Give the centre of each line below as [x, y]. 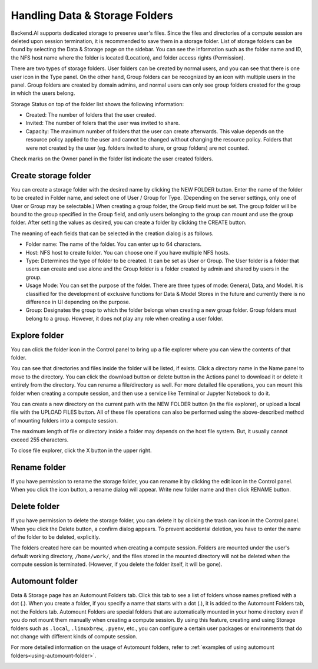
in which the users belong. [43, 93]
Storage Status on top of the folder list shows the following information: [97, 104]
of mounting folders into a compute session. [64, 420]
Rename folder [38, 467]
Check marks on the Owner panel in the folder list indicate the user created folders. [112, 159]
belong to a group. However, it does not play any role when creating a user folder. [125, 318]
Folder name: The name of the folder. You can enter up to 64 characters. [114, 244]
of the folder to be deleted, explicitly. [55, 537]
